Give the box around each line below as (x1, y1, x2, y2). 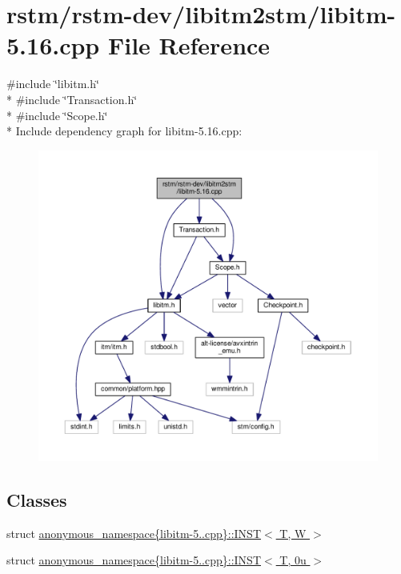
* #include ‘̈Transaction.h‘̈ (6, 90, 138, 107)
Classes (6, 488, 67, 512)
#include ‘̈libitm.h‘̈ (6, 75, 99, 92)
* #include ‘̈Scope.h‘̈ (6, 106, 108, 123)
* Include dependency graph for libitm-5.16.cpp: (6, 122, 243, 139)
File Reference (107, 29, 271, 62)
